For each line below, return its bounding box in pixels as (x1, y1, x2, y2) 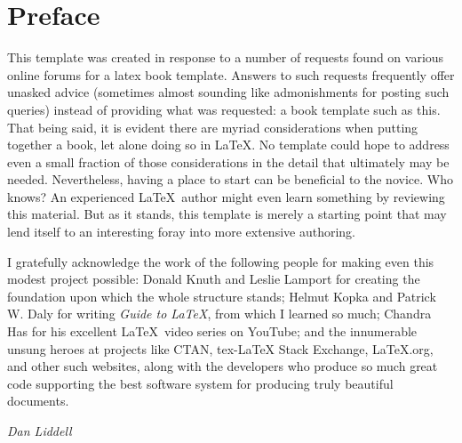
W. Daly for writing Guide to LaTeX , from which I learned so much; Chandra (7, 304, 432, 323)
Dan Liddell (7, 422, 72, 439)
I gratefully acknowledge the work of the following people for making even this (7, 252, 434, 270)
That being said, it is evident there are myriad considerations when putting (7, 117, 418, 136)
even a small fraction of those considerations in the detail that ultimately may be (7, 152, 450, 171)
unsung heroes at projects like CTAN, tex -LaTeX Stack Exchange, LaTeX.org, (7, 339, 434, 358)
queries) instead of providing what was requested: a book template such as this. (7, 100, 441, 118)
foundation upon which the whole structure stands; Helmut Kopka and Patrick (7, 286, 436, 305)
